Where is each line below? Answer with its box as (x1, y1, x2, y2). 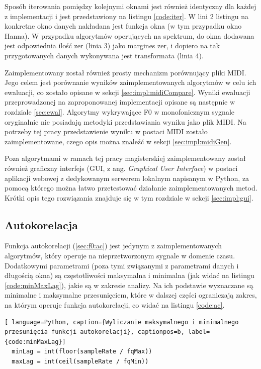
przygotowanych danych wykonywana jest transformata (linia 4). (5, 50, 204, 60)
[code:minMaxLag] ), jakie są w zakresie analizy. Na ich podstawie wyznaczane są (5, 280, 253, 290)
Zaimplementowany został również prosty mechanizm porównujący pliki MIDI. (5, 67, 246, 77)
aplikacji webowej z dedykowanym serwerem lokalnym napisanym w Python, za (5, 172, 249, 183)
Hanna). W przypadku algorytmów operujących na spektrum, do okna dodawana (5, 30, 254, 41)
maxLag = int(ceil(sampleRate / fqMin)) (12, 358, 149, 365)
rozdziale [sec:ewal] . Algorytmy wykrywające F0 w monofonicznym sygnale (5, 106, 235, 117)
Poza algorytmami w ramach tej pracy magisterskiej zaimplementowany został (5, 153, 246, 163)
